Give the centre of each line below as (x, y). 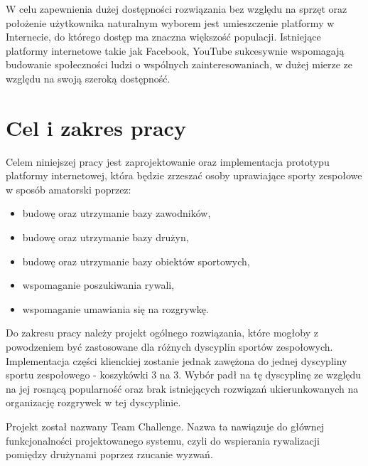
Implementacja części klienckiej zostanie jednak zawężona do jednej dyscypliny (177, 360)
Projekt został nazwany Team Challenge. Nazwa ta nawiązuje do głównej (165, 426)
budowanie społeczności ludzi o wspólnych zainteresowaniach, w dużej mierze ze (179, 64)
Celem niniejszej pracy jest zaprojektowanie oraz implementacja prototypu (168, 161)
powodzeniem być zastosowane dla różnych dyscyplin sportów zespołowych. (169, 347)
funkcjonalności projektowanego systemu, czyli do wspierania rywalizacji (163, 440)
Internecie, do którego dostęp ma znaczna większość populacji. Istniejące (163, 37)
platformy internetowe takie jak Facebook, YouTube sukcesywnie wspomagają (175, 50)
